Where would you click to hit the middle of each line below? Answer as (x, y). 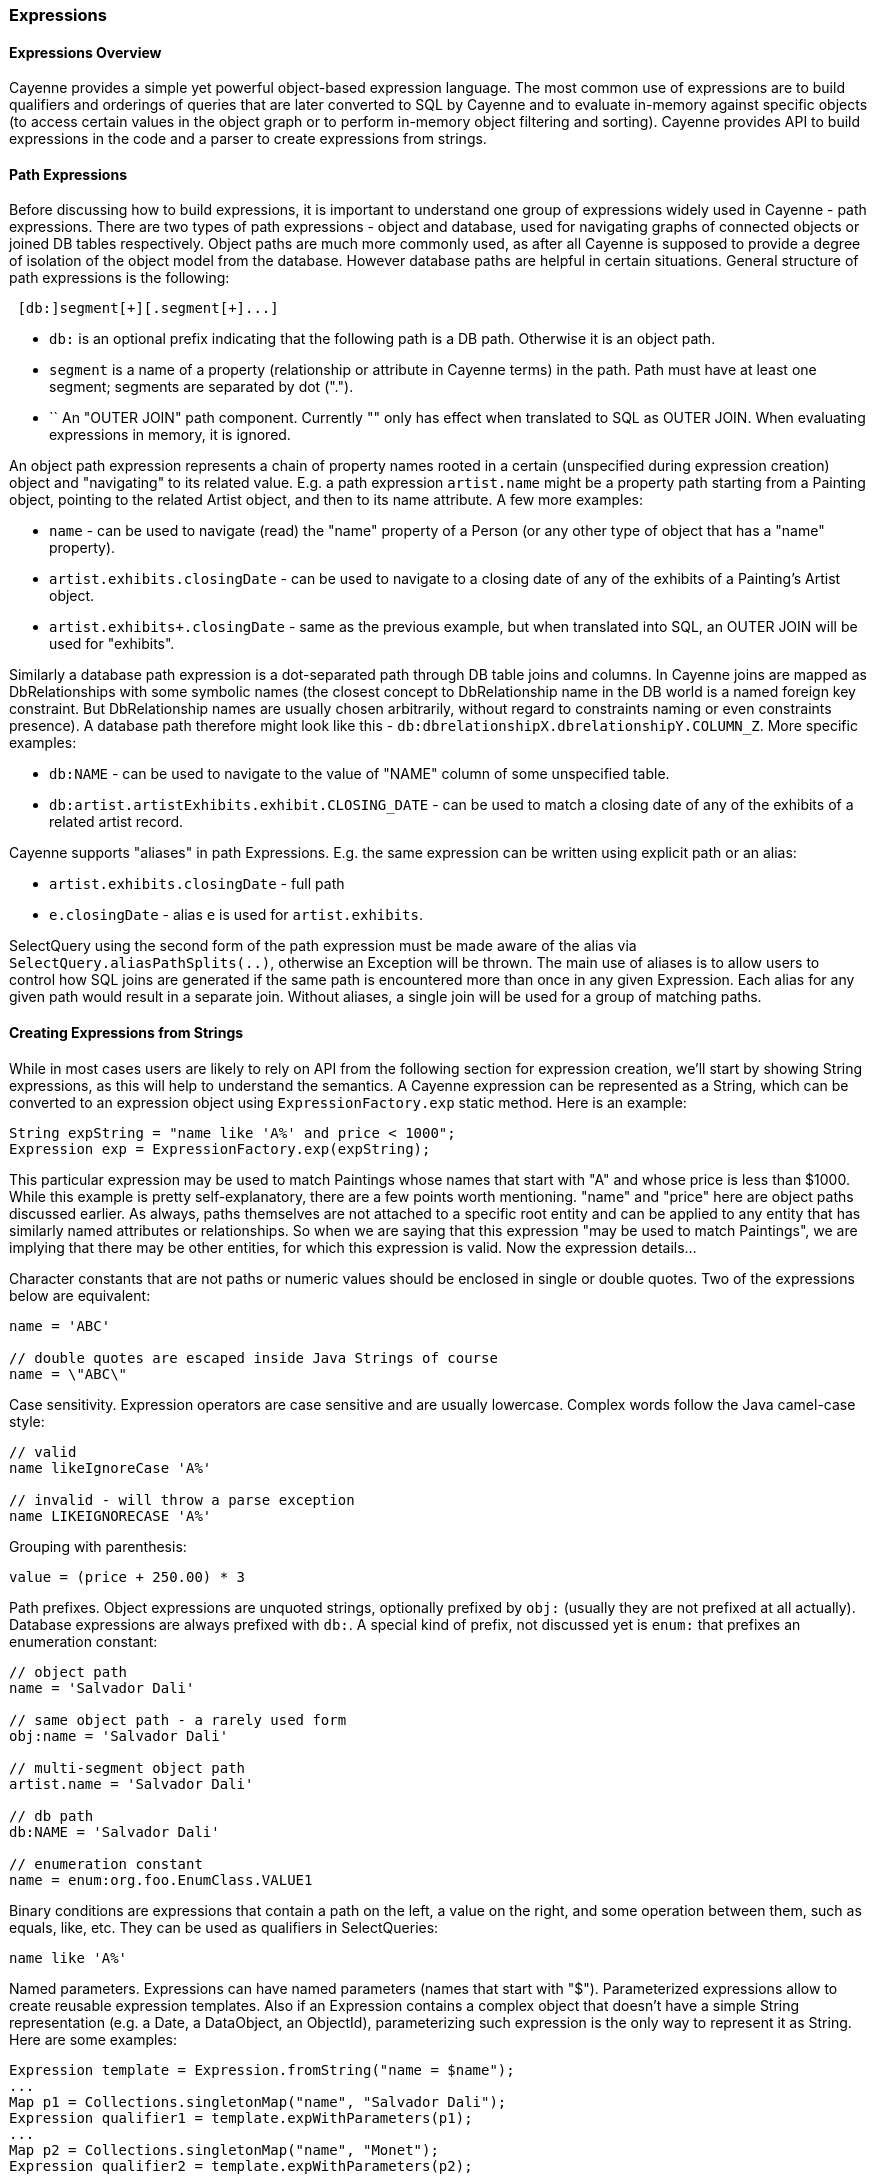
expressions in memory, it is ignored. (170, 435)
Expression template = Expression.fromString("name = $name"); (262, 2069)
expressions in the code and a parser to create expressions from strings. (248, 139)
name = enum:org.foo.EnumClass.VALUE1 (161, 1879)
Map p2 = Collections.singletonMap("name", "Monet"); (224, 2149)
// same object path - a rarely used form (178, 1719)
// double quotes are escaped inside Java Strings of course (253, 1357)
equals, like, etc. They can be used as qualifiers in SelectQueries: (224, 1927)
